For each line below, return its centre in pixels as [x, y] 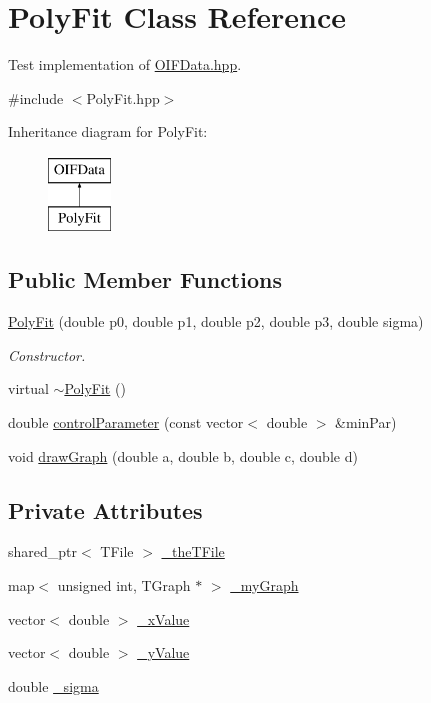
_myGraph [264, 585]
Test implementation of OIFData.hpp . [125, 64]
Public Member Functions [145, 279]
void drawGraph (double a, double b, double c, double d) [183, 455]
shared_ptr [43, 551]
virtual [28, 388]
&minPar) [366, 422]
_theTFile [193, 551]
